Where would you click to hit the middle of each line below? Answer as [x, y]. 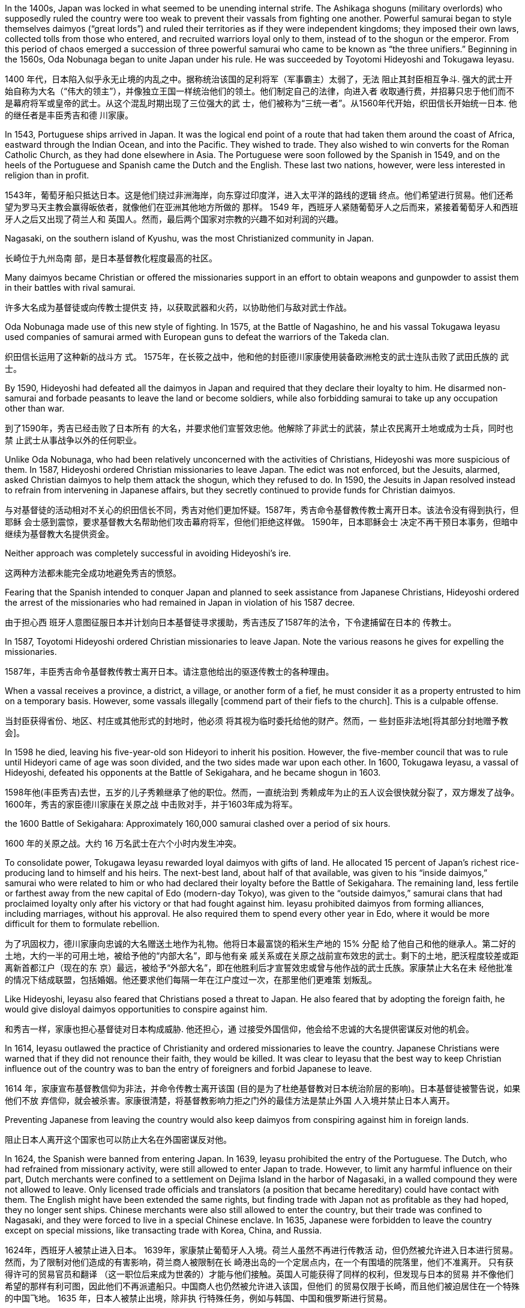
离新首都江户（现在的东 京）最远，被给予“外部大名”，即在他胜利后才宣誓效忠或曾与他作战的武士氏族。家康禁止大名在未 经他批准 [259, 968]
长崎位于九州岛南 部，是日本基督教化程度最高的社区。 [111, 258]
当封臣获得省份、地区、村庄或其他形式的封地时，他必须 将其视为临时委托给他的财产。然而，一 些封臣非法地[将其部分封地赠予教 [256, 721]
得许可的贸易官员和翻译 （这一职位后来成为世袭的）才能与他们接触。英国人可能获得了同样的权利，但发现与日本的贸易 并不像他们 [259, 1274]
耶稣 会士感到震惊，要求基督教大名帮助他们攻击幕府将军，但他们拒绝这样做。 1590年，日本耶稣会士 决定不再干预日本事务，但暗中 [262, 522]
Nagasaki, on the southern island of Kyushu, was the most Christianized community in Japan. [190, 238]
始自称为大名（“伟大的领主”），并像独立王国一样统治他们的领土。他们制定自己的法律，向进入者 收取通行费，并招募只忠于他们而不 [260, 91]
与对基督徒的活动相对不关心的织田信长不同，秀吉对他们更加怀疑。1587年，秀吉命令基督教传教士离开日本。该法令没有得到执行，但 [262, 510]
